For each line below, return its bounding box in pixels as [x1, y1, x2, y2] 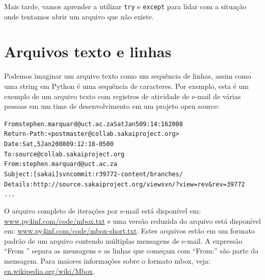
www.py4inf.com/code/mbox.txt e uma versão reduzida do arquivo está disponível [4, 215, 261, 226]
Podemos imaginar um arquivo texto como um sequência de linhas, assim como [4, 71, 251, 81]
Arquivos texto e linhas [4, 41, 172, 62]
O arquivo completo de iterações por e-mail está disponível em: [4, 205, 201, 216]
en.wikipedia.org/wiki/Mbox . [4, 265, 95, 276]
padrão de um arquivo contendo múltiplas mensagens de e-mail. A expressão [4, 235, 243, 246]
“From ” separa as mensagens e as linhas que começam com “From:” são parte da [4, 245, 259, 256]
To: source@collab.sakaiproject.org [4, 150, 125, 158]
